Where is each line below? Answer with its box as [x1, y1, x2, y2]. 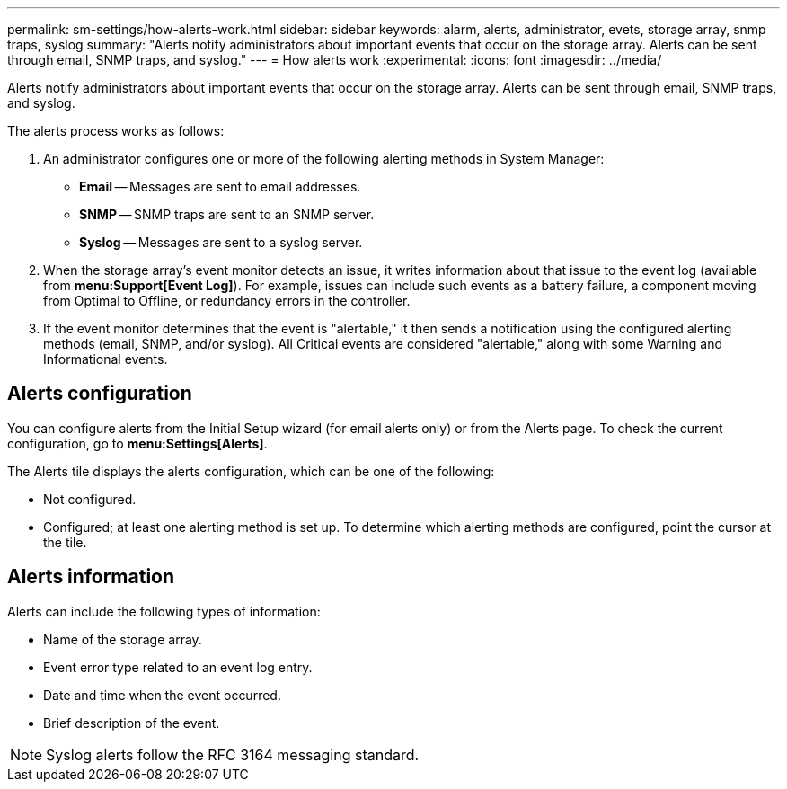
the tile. [43, 534, 87, 550]
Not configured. [43, 491, 137, 507]
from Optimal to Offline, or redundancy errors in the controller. [43, 293, 411, 308]
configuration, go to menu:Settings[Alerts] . [7, 435, 268, 451]
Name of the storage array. [43, 631, 202, 647]
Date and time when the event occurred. [43, 687, 281, 703]
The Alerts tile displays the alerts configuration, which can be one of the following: [7, 463, 495, 479]
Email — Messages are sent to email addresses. [79, 179, 361, 194]
